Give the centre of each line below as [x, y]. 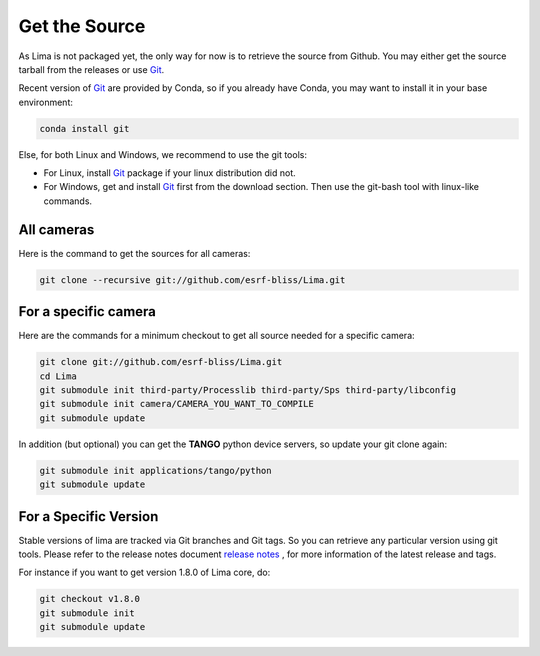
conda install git [84, 128]
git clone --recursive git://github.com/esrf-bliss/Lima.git [192, 279]
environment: [46, 102]
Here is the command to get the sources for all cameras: [134, 253]
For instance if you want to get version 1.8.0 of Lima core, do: [144, 572]
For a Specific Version [88, 516]
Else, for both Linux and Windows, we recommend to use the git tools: [162, 154]
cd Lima [58, 376]
